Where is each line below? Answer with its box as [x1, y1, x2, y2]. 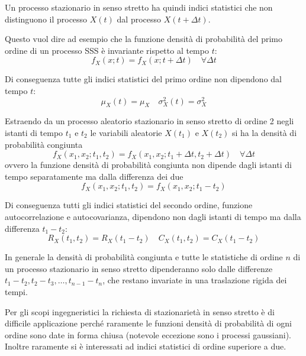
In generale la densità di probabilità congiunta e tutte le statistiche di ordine [5, 251, 283, 263]
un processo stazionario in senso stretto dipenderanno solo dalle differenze [5, 262, 273, 274]
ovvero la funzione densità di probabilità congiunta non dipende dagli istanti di [5, 158, 292, 171]
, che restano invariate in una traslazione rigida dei [102, 274, 287, 286]
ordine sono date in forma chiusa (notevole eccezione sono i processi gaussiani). [5, 328, 292, 341]
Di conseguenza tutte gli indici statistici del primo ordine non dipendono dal [5, 73, 282, 85]
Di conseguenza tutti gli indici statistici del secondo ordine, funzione [5, 199, 253, 211]
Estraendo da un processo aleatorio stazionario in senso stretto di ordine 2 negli [5, 115, 294, 127]
